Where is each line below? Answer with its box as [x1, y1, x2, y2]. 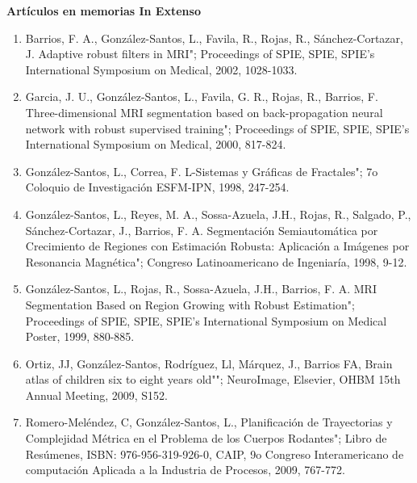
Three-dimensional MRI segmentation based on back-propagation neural [25, 103, 383, 120]
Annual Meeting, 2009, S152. [25, 386, 168, 403]
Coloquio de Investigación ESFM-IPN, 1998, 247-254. [25, 178, 290, 195]
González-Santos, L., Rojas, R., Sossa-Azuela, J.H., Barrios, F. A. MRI [25, 280, 377, 297]
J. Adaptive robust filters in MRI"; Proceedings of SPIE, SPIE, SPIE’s [25, 45, 375, 62]
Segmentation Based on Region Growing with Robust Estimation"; [25, 296, 355, 313]
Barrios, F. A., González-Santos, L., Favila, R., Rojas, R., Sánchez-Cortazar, [25, 29, 403, 46]
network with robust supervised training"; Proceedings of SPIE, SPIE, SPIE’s [25, 120, 410, 136]
